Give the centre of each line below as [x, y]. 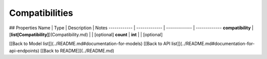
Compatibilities [41, 13]
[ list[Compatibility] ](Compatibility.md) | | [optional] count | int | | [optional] [86, 34]
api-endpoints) [24, 51]
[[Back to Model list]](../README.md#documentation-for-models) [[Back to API [90, 44]
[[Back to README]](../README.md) [77, 51]
